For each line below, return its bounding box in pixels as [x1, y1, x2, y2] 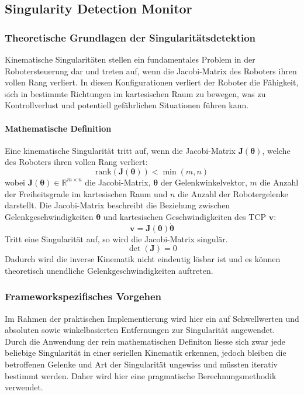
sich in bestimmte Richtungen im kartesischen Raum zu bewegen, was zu [5, 87, 266, 99]
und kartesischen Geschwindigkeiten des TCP [103, 210, 267, 222]
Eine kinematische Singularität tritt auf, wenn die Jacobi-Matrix [5, 144, 236, 156]
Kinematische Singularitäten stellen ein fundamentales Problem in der [5, 53, 255, 65]
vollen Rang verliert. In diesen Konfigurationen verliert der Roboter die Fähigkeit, [5, 76, 299, 88]
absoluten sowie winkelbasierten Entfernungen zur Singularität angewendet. [5, 324, 275, 336]
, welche [262, 144, 291, 156]
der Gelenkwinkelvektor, [160, 176, 247, 188]
